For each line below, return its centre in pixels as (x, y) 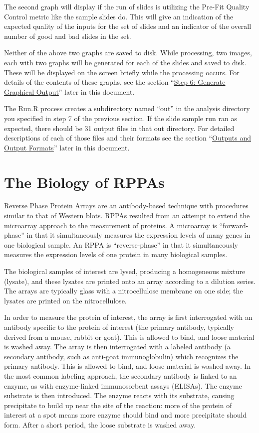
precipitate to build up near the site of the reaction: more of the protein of (118, 405)
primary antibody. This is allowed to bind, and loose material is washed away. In (128, 366)
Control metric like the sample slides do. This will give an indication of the (119, 16)
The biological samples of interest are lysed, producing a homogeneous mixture (125, 271)
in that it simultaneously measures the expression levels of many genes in (138, 235)
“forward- (234, 225)
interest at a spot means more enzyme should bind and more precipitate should (126, 415)
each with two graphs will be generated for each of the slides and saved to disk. (125, 62)
